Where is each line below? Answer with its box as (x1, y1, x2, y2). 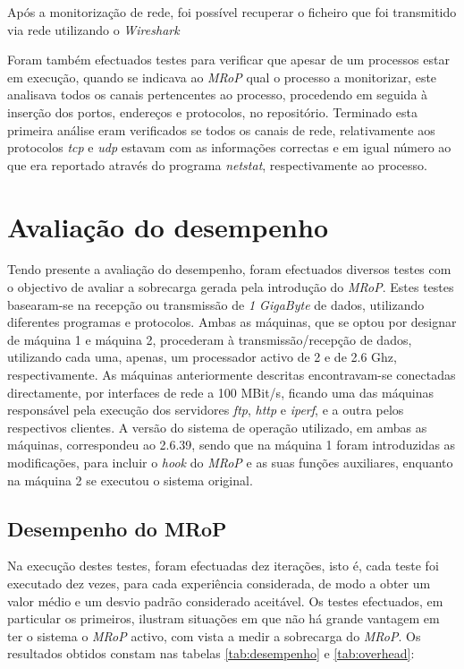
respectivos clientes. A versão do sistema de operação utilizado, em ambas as (7, 417, 427, 436)
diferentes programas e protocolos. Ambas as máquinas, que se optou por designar (7, 313, 457, 331)
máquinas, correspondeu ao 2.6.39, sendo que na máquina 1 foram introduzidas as (7, 435, 456, 454)
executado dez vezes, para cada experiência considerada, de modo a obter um (7, 573, 431, 592)
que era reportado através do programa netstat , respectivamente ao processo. (7, 155, 427, 174)
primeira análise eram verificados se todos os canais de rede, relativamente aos (7, 120, 435, 139)
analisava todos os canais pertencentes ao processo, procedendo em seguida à (7, 85, 428, 104)
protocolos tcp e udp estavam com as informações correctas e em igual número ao (7, 138, 451, 157)
